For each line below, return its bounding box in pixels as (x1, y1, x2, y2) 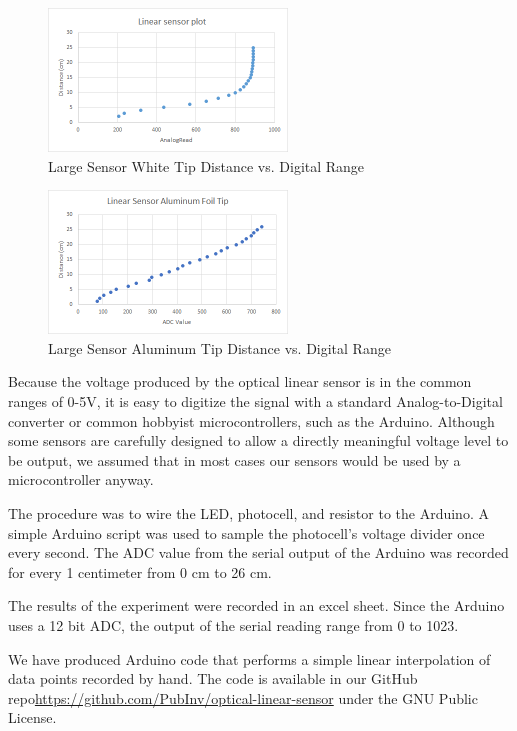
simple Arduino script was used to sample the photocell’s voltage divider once (8, 522, 485, 543)
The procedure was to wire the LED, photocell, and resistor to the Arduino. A (8, 502, 489, 523)
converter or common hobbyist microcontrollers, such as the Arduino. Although (8, 410, 495, 431)
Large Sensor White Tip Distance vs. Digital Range (48, 155, 365, 176)
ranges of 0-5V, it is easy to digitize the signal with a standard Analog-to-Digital (8, 390, 503, 411)
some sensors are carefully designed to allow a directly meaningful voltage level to (8, 430, 509, 451)
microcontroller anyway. (8, 469, 154, 490)
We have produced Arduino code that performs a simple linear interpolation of (8, 648, 491, 669)
